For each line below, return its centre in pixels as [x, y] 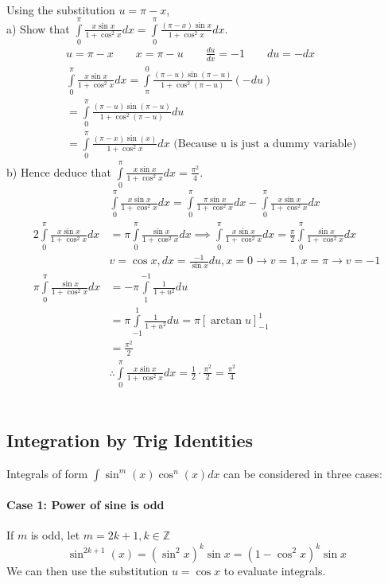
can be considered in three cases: [303, 473]
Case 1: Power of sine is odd [85, 505]
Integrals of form [47, 473]
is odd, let [55, 535]
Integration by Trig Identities [130, 440]
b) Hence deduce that [59, 171]
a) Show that [38, 28]
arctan [227, 321]
